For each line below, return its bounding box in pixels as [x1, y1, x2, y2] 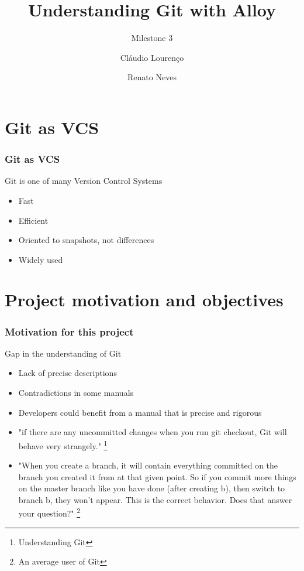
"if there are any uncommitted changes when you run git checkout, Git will [18, 426, 287, 438]
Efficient [18, 214, 49, 226]
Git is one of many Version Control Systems [5, 175, 163, 187]
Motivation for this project [5, 324, 134, 339]
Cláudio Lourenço [120, 51, 184, 63]
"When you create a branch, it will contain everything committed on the [18, 459, 278, 471]
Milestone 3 [131, 32, 173, 44]
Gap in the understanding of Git [5, 347, 122, 359]
